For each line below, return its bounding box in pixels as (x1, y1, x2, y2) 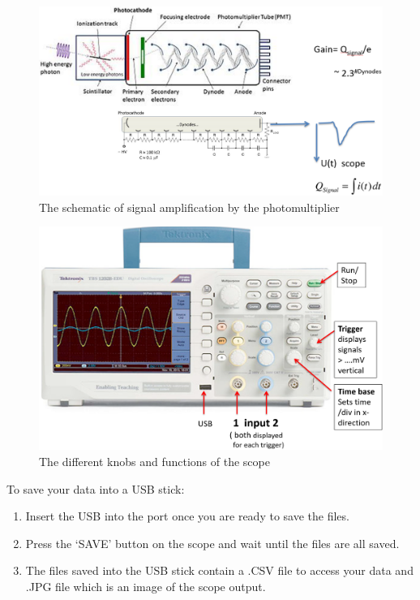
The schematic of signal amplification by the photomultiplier (39, 198, 340, 215)
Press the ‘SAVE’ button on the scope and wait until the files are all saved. (25, 534, 400, 551)
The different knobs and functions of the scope (39, 453, 270, 470)
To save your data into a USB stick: (6, 480, 185, 497)
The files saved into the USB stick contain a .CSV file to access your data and (25, 562, 414, 579)
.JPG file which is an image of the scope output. (25, 578, 266, 595)
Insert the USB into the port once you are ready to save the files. (25, 507, 349, 524)
